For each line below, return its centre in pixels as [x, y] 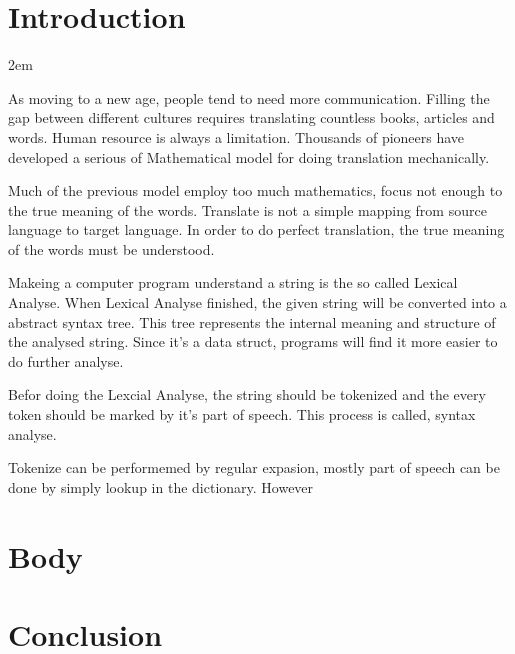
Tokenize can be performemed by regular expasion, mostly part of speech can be [254, 467]
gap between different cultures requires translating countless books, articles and [251, 117]
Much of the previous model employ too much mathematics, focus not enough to [255, 190]
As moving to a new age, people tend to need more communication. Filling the [249, 97]
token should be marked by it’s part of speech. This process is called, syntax [242, 414]
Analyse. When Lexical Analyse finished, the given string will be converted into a [257, 302]
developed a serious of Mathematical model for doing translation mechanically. [249, 156]
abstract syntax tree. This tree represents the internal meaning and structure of [252, 321]
